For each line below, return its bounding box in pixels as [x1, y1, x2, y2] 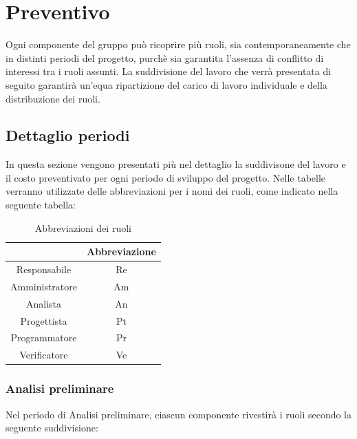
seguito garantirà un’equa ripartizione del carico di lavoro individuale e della [6, 77, 327, 92]
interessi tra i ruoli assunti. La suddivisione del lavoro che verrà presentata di [6, 64, 332, 78]
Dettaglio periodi [6, 125, 130, 146]
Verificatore [19, 347, 68, 362]
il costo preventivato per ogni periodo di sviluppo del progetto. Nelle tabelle [6, 170, 326, 184]
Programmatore [10, 330, 77, 345]
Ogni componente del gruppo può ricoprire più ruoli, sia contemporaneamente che [6, 37, 351, 52]
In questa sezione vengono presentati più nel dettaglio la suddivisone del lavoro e [6, 157, 346, 171]
